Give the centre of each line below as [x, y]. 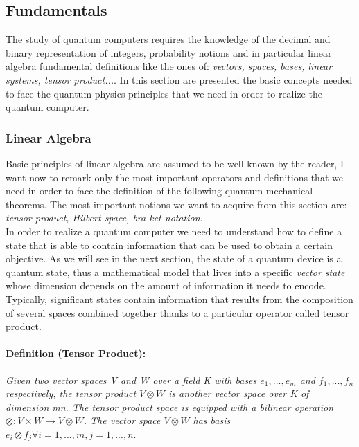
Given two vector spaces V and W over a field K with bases [131, 380]
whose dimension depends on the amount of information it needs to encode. [166, 285]
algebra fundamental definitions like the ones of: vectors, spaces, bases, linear [169, 66]
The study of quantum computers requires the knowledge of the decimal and [168, 39]
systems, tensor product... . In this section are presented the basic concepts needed [179, 79]
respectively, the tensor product [71, 393]
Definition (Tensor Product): [76, 353]
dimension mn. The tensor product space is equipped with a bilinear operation [170, 407]
